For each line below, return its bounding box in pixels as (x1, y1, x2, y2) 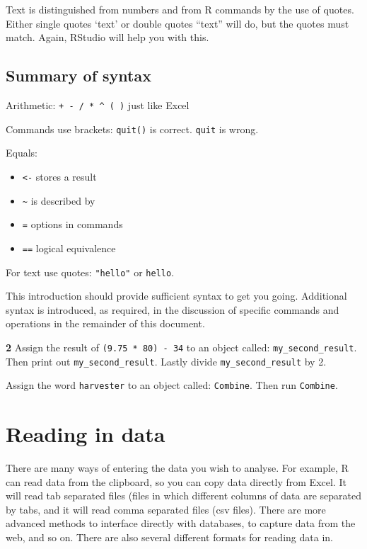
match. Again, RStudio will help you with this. (6, 30, 209, 45)
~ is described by (22, 193, 95, 208)
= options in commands (22, 217, 123, 232)
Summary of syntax (6, 64, 151, 86)
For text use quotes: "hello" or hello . (6, 264, 175, 279)
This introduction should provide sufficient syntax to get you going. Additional (6, 288, 347, 303)
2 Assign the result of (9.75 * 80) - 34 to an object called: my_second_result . (6, 339, 357, 354)
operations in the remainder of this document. (6, 316, 205, 331)
